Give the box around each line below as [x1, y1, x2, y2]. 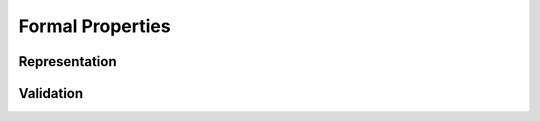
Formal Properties [18, 15, 171, 37]
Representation [18, 53, 117, 70]
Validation [18, 85, 84, 102]
